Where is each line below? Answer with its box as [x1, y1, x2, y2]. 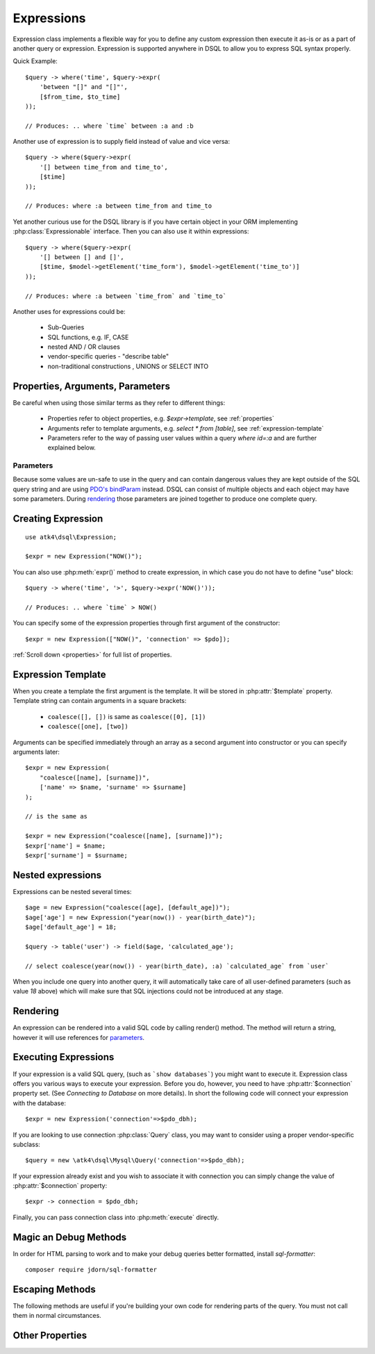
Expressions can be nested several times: [12, 887, 132, 895]
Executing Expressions [12, 1051, 115, 1063]
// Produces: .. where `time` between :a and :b [25, 122, 194, 130]
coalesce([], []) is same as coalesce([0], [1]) [47, 712, 206, 720]
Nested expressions [12, 869, 102, 881]
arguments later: [12, 748, 60, 757]
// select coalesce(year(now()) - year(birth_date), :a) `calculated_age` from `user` [25, 962, 329, 970]
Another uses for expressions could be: [12, 307, 126, 315]
